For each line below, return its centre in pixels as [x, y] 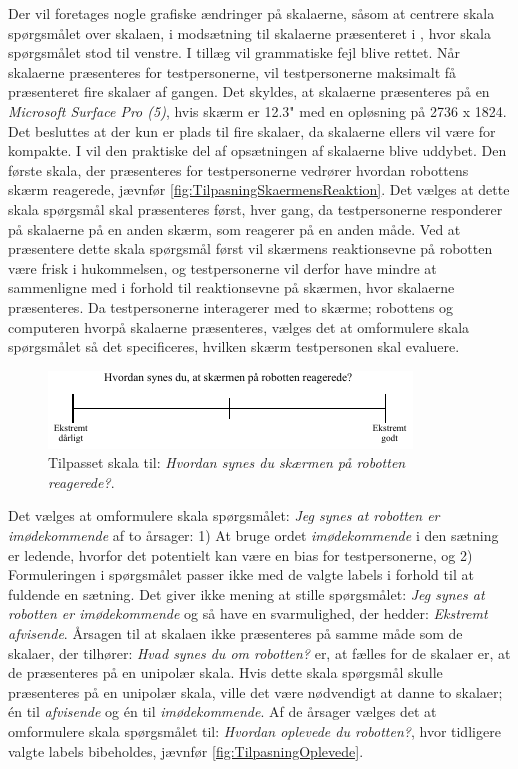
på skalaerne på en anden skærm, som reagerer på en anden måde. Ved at [234, 228]
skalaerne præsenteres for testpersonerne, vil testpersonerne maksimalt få [232, 71]
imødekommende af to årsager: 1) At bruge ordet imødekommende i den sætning [253, 535]
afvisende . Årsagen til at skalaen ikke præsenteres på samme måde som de [235, 633]
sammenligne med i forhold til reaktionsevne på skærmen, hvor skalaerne [231, 287]
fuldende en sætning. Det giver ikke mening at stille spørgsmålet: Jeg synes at [246, 593]
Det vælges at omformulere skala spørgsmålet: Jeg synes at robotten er [224, 515]
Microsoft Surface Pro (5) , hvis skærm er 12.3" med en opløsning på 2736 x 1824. [257, 110]
